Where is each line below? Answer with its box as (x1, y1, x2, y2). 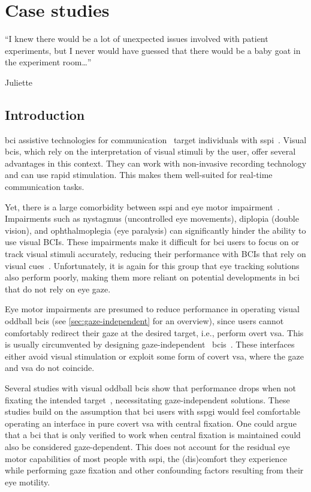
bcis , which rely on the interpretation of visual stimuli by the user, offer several (5, 145, 296, 158)
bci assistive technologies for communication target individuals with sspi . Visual (5, 133, 307, 146)
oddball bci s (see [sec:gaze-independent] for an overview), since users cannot (5, 315, 284, 327)
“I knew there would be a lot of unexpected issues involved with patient (5, 32, 268, 45)
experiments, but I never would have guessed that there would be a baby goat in (5, 44, 301, 56)
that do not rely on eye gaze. (5, 282, 111, 295)
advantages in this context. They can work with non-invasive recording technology (5, 156, 307, 169)
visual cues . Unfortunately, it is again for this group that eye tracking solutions (5, 259, 300, 271)
